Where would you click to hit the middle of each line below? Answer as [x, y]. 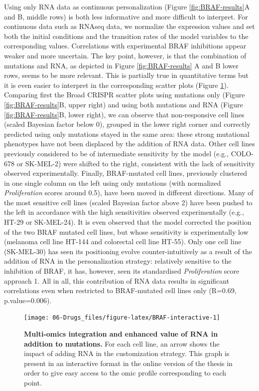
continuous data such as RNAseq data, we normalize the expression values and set [129, 26]
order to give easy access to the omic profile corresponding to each [125, 373]
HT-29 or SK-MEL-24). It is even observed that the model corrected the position [128, 222]
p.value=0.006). [28, 300]
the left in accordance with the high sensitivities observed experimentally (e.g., [124, 212]
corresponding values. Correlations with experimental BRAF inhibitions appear [125, 46]
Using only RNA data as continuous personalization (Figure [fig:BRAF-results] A [127, 6]
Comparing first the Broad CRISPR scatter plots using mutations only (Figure [125, 95]
